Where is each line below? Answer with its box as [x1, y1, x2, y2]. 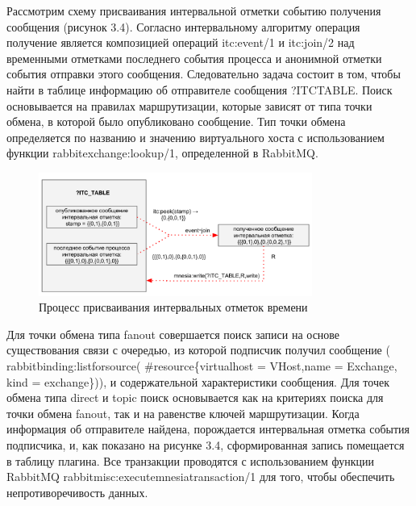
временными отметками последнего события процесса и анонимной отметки [6, 49, 382, 66]
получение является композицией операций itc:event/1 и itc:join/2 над [6, 34, 355, 51]
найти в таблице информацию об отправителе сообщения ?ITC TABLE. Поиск [6, 81, 393, 98]
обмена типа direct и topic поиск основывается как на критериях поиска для [6, 389, 384, 406]
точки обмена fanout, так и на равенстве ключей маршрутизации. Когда [6, 404, 360, 421]
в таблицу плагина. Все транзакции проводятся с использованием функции [6, 452, 374, 469]
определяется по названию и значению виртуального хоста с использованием [6, 128, 385, 145]
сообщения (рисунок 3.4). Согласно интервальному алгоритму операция [6, 18, 360, 35]
